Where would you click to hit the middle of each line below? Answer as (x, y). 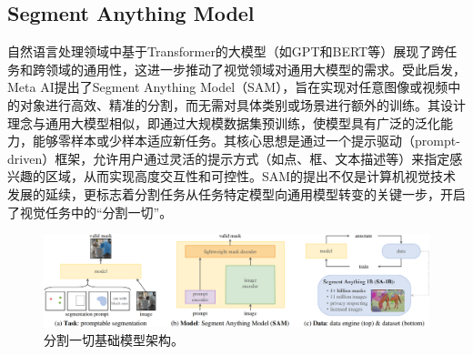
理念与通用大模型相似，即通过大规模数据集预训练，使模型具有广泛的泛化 (224, 122)
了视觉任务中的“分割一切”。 (90, 212)
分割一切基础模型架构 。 (114, 340)
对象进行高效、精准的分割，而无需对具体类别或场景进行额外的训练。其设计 (242, 104)
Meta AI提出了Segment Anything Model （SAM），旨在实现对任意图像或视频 (228, 87)
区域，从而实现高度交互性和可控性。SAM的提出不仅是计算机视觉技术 (251, 176)
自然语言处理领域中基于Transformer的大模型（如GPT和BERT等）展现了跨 (226, 51)
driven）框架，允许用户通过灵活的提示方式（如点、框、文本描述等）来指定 (229, 158)
